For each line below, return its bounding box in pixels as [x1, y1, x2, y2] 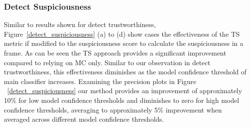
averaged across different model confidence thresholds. [4, 114, 164, 124]
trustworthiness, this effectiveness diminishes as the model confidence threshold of [4, 67, 247, 77]
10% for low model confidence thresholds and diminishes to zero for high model [4, 95, 239, 105]
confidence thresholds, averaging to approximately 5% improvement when [4, 104, 222, 114]
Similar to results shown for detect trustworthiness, [4, 19, 156, 29]
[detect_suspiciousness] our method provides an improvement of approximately [7, 85, 242, 96]
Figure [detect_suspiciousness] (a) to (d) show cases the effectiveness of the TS [4, 28, 240, 39]
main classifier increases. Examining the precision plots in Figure [4, 76, 196, 86]
